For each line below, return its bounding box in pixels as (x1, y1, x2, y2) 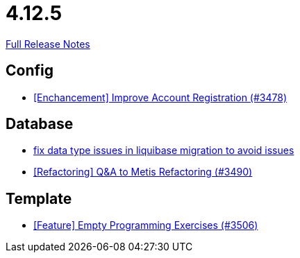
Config (6, 62, 53, 80)
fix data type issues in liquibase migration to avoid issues (33, 144, 294, 157)
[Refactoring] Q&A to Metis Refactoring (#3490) (33, 166, 253, 178)
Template (6, 189, 72, 207)
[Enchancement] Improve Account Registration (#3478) (33, 91, 287, 103)
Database (6, 115, 74, 133)
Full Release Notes (6, 37, 90, 50)
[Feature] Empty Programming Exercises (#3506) (33, 219, 258, 232)
